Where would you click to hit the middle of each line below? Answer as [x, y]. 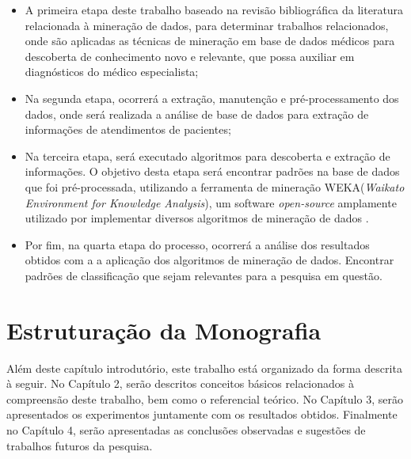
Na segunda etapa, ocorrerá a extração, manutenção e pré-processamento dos [212, 98]
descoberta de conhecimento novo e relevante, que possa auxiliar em [190, 56]
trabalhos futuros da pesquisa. [80, 445]
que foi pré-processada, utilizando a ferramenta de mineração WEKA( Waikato [215, 186]
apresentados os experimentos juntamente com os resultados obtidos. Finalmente [202, 414]
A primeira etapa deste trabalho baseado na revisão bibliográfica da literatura [214, 9]
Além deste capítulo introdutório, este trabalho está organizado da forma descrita [204, 368]
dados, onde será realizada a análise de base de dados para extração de [197, 114]
